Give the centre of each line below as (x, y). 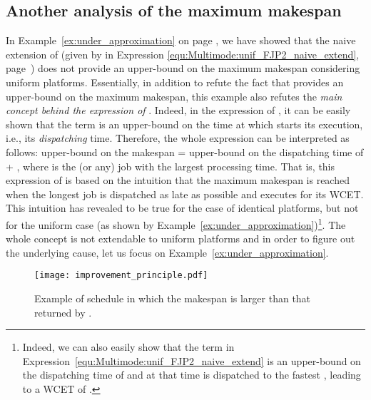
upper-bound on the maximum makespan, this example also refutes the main (174, 96)
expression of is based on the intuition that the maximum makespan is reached (178, 180)
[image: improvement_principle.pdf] (121, 276)
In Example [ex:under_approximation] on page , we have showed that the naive (181, 40)
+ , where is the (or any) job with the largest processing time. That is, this (171, 166)
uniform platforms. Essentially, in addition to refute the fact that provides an (175, 82)
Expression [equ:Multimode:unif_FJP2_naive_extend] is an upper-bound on (192, 360)
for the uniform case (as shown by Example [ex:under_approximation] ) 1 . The (176, 223)
